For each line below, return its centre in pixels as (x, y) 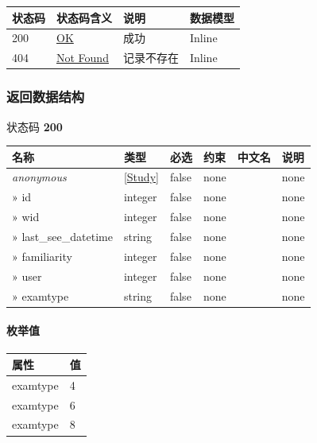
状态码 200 (35, 126)
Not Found (83, 58)
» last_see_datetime (62, 236)
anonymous (39, 177)
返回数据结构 (46, 97)
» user (27, 276)
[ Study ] (141, 177)
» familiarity (42, 256)
